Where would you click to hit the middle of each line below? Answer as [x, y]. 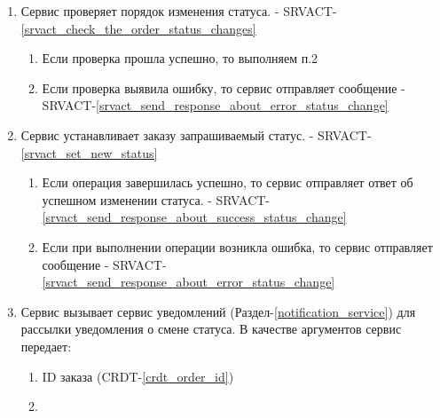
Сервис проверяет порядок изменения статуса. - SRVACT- [179, 11]
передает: [46, 346]
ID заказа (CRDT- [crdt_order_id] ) [138, 376]
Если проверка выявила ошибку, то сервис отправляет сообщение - [224, 87]
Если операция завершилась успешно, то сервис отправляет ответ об [228, 182]
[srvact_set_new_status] [89, 152]
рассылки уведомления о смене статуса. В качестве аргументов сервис [211, 329]
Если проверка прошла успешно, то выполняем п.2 [180, 58]
